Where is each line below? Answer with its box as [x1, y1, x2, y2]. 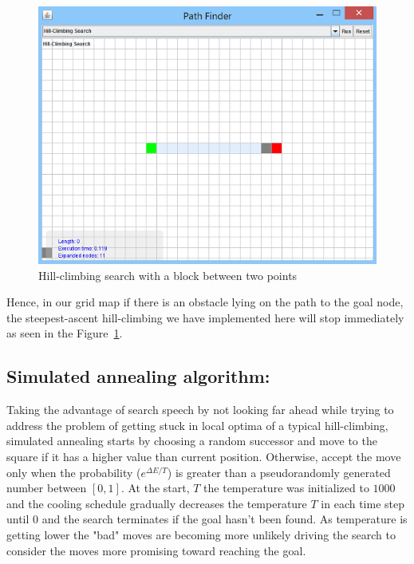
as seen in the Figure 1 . [6, 325, 123, 341]
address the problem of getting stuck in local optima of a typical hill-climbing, [6, 416, 388, 433]
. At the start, [120, 479, 190, 496]
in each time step [321, 495, 405, 511]
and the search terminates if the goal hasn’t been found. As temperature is [41, 511, 408, 527]
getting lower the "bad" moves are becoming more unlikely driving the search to [6, 526, 396, 542]
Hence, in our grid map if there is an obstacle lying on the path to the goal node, [6, 294, 404, 310]
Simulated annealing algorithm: [6, 364, 270, 388]
